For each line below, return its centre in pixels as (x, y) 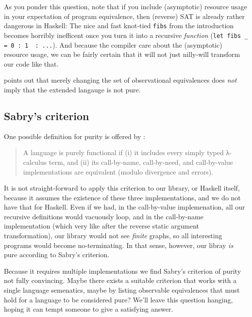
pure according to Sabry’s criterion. (57, 255)
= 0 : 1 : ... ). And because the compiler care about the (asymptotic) (113, 44)
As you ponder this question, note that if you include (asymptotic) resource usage (126, 6)
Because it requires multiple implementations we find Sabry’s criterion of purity (123, 271)
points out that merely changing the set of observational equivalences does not (120, 80)
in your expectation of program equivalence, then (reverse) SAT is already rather (124, 16)
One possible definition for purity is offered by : (75, 136)
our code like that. (31, 63)
